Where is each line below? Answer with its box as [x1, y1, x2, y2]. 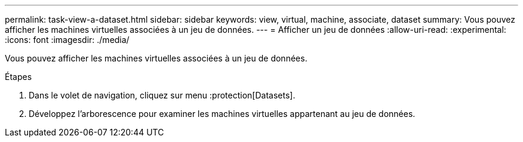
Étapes [5, 72, 32, 82]
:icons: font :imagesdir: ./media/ [5, 35, 130, 45]
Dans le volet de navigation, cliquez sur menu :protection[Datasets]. [29, 90, 296, 100]
